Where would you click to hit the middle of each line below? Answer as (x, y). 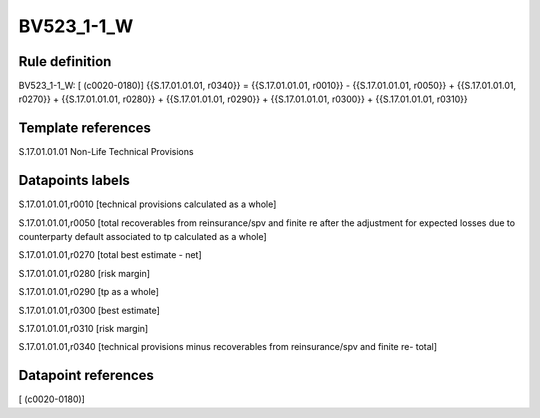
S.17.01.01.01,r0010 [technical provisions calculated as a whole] (147, 204)
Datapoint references (86, 375)
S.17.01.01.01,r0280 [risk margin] (84, 273)
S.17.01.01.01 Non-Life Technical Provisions (106, 152)
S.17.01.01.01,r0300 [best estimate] (89, 310)
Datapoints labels (74, 180)
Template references (85, 128)
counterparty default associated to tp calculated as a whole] (142, 237)
